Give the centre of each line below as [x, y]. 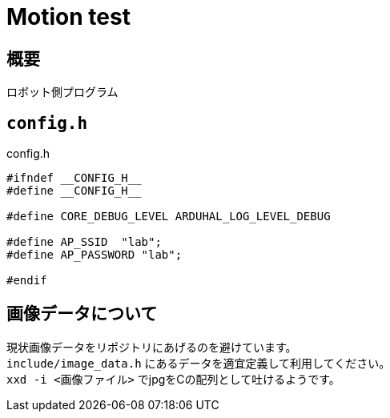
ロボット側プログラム [62, 92]
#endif [27, 281]
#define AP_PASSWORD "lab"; [94, 255]
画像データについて [82, 314]
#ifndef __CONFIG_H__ [74, 178]
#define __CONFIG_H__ [74, 191]
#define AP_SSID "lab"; [84, 242]
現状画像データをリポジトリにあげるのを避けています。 [152, 347]
